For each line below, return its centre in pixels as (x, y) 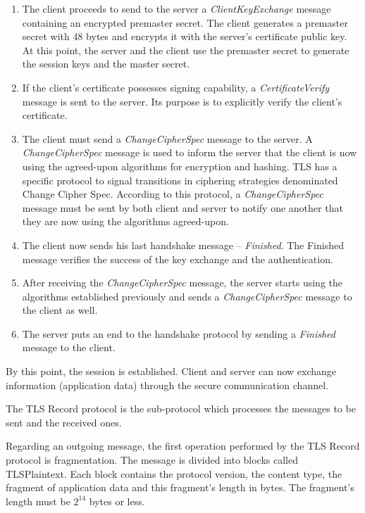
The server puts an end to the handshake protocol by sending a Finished (179, 333)
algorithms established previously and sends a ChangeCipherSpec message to (187, 296)
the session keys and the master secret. (106, 64)
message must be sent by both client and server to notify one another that (182, 207)
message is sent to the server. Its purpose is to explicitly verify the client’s (182, 101)
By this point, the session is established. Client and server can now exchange (171, 371)
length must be (38, 501)
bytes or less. (117, 501)
